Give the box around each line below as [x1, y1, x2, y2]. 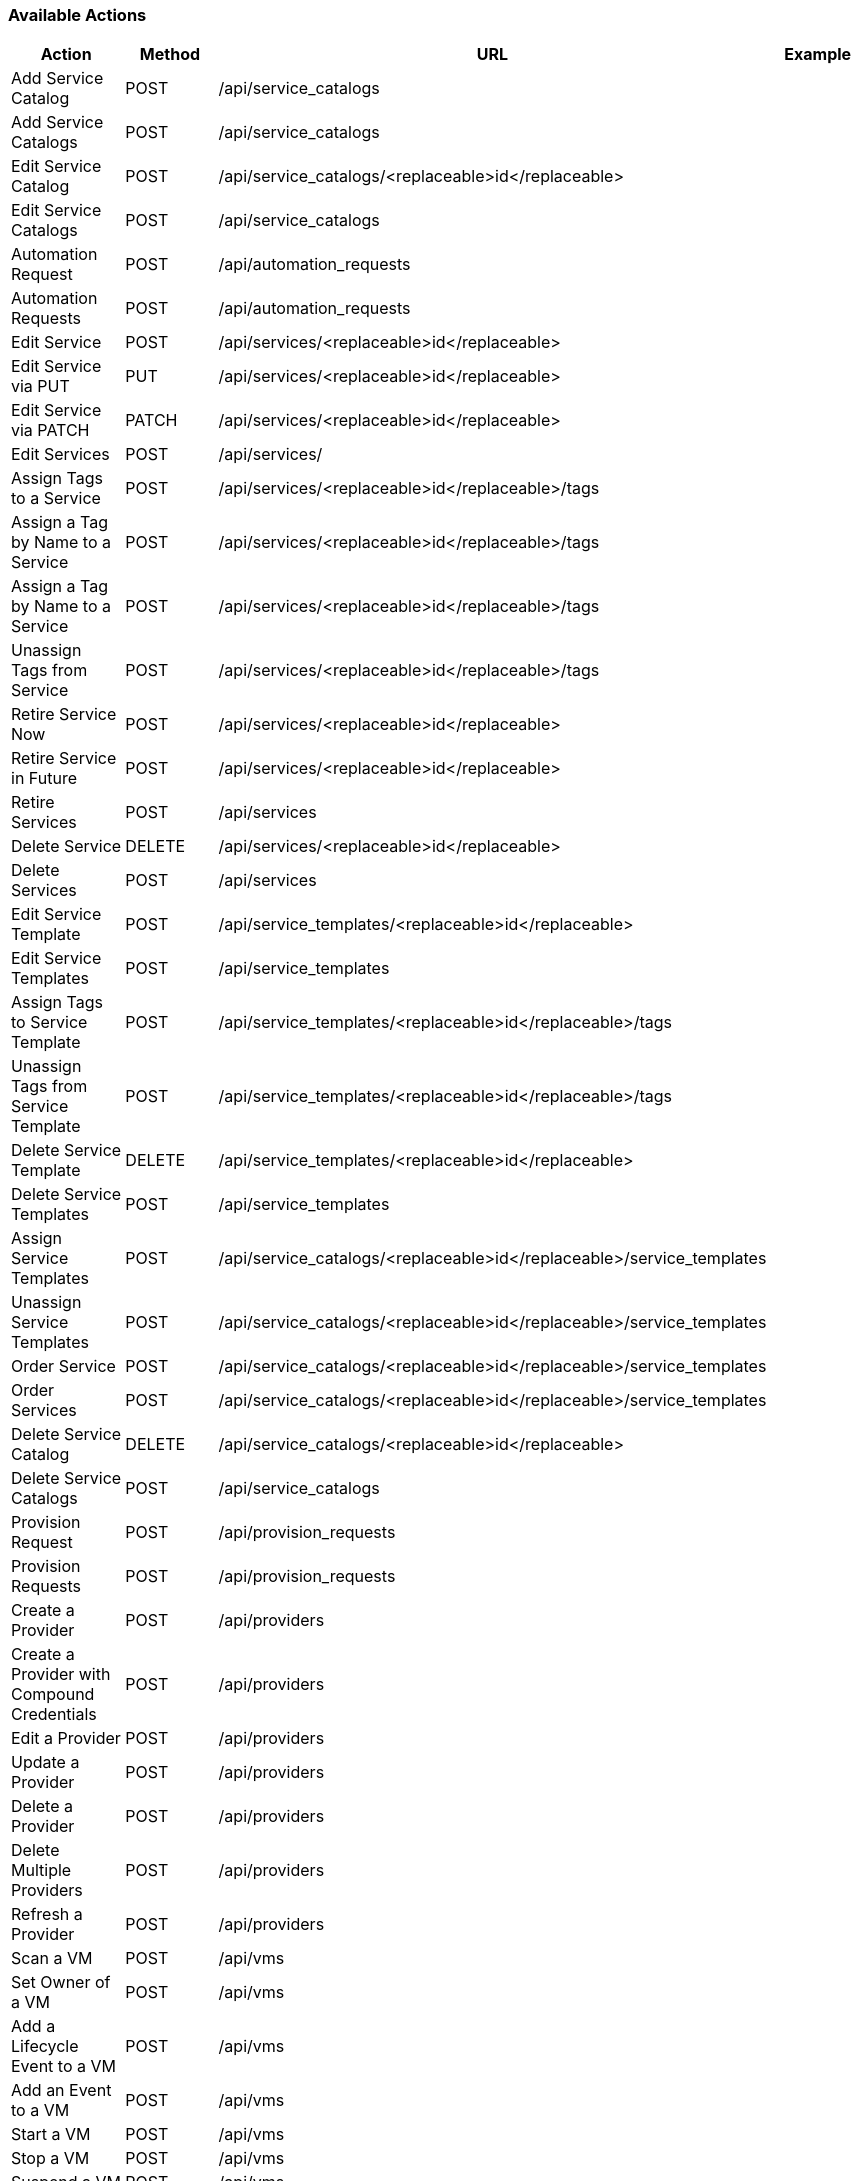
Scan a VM [11, 1948, 93, 1969]
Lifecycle [11, 2036, 79, 2057]
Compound [11, 1684, 95, 1705]
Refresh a [11, 1904, 83, 1925]
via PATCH [11, 420, 90, 441]
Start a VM [11, 2124, 91, 2145]
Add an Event [11, 2080, 112, 2101]
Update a [11, 1752, 80, 1773]
